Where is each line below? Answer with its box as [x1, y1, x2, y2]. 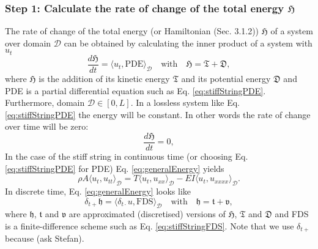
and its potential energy [181, 72, 271, 84]
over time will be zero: [5, 120, 89, 133]
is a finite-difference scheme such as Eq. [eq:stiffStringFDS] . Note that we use [5, 219, 294, 232]
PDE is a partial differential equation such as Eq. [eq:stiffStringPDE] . [5, 84, 266, 97]
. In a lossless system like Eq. [130, 96, 240, 109]
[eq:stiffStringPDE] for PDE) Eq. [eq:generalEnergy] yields [5, 162, 224, 174]
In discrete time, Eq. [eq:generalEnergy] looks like [5, 184, 191, 197]
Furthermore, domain [5, 96, 85, 109]
